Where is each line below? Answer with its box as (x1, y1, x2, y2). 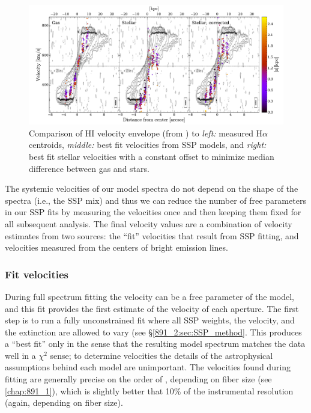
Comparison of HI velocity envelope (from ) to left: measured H (29, 126, 263, 139)
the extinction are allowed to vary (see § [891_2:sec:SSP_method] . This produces (5, 325, 302, 338)
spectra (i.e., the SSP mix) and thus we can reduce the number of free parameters (5, 194, 306, 206)
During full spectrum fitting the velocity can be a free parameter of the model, (5, 290, 294, 302)
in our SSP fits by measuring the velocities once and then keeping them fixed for (5, 206, 301, 218)
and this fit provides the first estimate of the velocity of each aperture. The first (5, 302, 299, 314)
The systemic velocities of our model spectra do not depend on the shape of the (5, 182, 298, 195)
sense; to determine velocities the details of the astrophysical (50, 349, 273, 361)
